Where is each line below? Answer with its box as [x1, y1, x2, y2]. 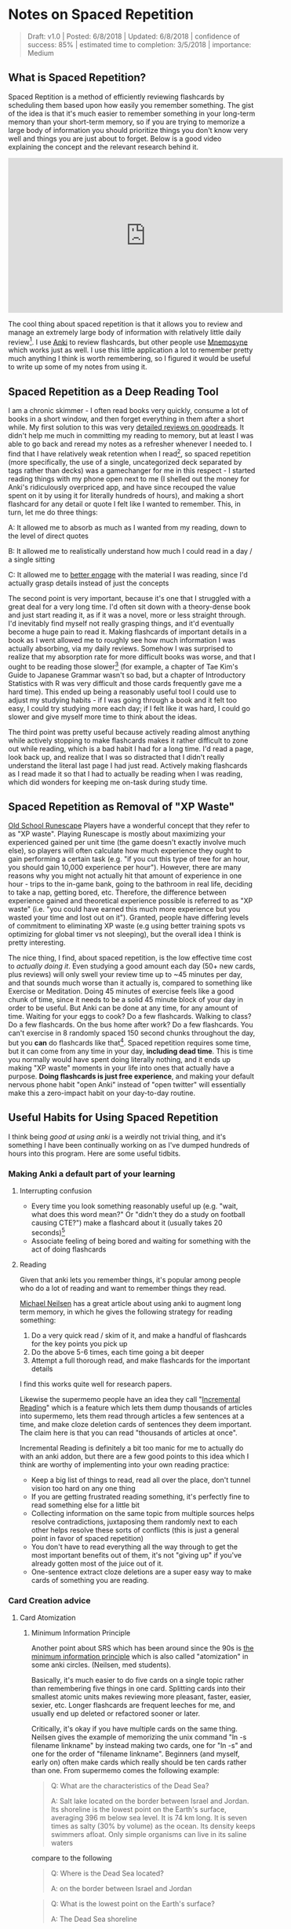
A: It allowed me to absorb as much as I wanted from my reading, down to [8, 522, 247, 532]
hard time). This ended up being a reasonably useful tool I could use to [8, 687, 237, 696]
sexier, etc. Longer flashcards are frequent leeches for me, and [31, 1701, 235, 1710]
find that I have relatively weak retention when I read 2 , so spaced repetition [8, 448, 251, 458]
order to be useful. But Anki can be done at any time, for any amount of [8, 1003, 238, 1012]
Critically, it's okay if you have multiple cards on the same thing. [31, 1724, 238, 1734]
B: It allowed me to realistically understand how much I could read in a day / [8, 546, 253, 555]
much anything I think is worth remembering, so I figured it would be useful [8, 354, 251, 363]
